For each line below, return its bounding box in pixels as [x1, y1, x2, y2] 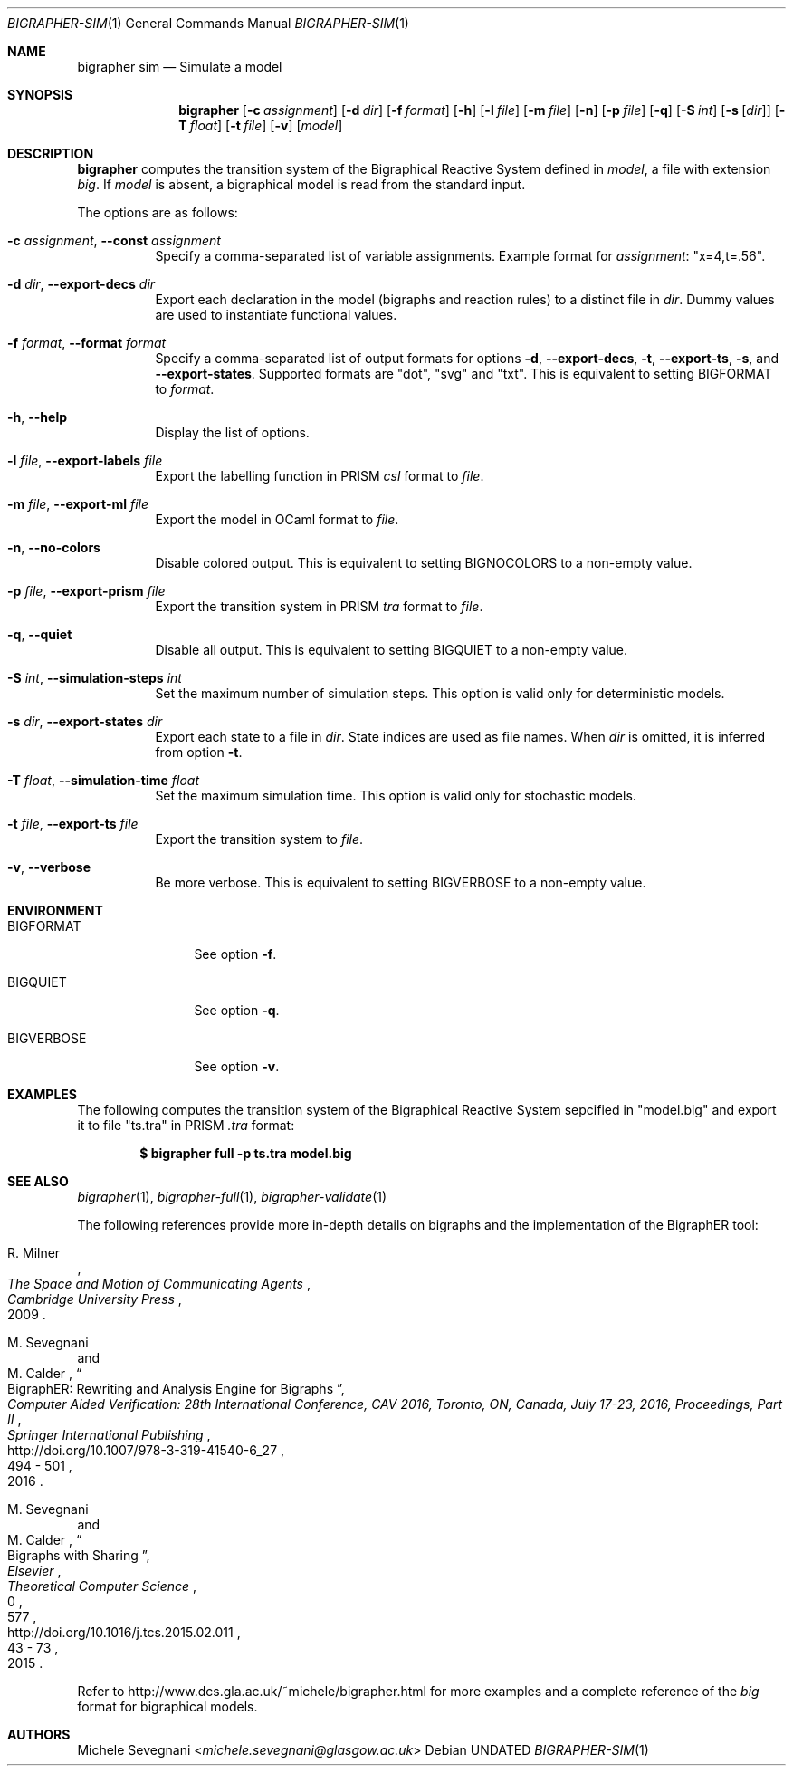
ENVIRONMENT [7, 903, 103, 918]
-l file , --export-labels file [7, 453, 163, 468]
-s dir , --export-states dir [7, 714, 163, 729]
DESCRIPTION [7, 146, 94, 161]
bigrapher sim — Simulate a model [77, 59, 282, 74]
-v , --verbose [7, 859, 91, 875]
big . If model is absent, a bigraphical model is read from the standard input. [77, 177, 526, 192]
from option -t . [155, 744, 243, 760]
